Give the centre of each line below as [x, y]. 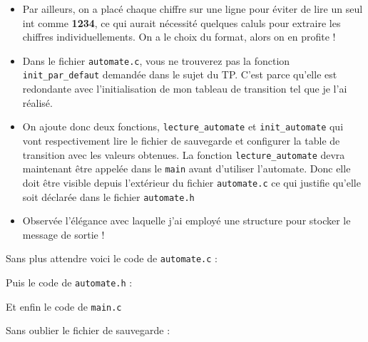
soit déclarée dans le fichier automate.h [108, 196]
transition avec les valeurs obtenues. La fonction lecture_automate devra [184, 154]
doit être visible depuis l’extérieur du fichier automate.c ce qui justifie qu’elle [191, 182]
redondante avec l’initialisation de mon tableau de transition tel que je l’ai [185, 89]
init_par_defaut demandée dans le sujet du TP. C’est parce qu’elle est [180, 74]
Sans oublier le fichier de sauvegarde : [88, 330]
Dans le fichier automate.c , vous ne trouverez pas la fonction [156, 60]
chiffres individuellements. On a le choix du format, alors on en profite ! [179, 37]
